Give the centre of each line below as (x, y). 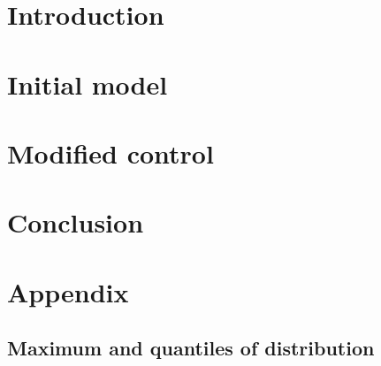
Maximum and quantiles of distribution (191, 348)
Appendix (68, 291)
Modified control (110, 152)
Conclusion (76, 222)
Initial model (88, 84)
